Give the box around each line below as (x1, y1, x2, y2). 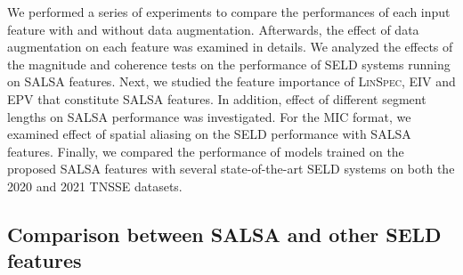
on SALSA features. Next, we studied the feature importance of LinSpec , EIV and (7, 72, 456, 91)
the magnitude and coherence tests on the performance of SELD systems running (7, 54, 451, 73)
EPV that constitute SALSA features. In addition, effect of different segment (7, 89, 426, 108)
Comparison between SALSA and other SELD (7, 220, 442, 247)
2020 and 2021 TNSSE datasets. (7, 176, 183, 195)
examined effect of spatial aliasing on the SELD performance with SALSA (7, 125, 411, 143)
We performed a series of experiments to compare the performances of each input (7, 3, 451, 20)
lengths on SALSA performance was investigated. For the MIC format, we (7, 107, 411, 125)
